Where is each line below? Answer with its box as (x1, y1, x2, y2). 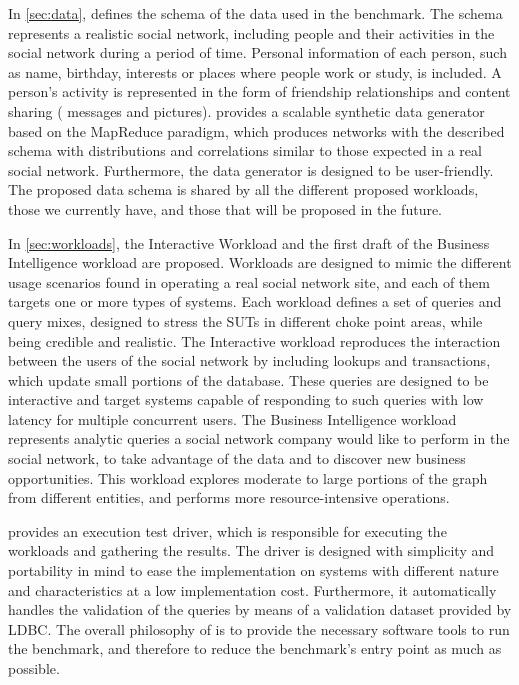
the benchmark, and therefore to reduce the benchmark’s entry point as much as (8, 638, 502, 659)
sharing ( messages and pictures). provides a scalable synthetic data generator (8, 100, 485, 121)
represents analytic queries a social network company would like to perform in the (8, 428, 510, 449)
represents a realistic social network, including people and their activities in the (8, 22, 495, 43)
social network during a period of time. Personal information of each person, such (8, 42, 507, 63)
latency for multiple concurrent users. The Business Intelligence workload (8, 408, 457, 429)
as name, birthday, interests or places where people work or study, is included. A (8, 61, 502, 82)
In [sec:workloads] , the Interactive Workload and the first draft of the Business (8, 232, 490, 253)
